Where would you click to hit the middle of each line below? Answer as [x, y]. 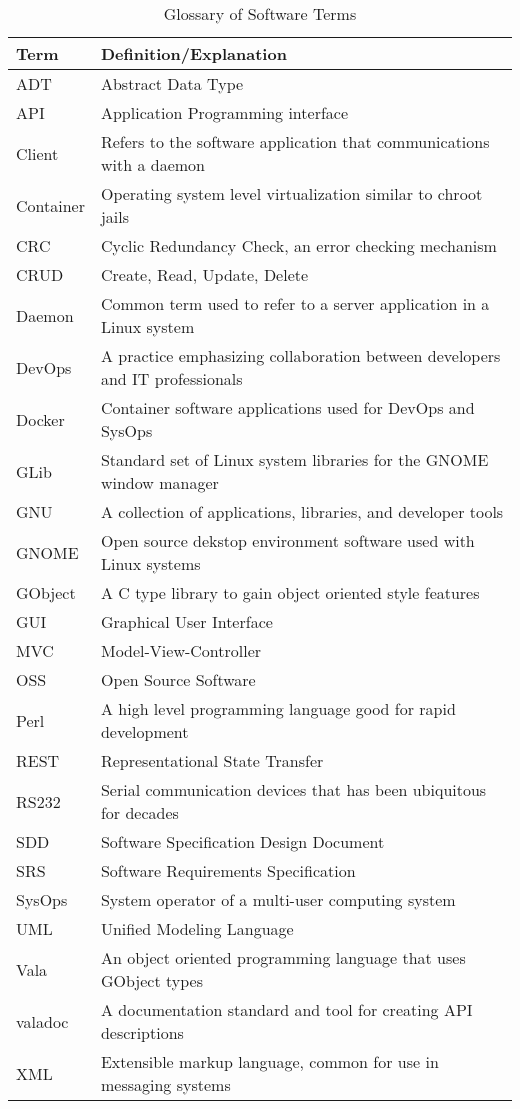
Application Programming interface [224, 112]
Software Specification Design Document [242, 841]
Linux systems [150, 563]
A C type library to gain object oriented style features [290, 592]
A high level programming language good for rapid [278, 708]
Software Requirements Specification [228, 870]
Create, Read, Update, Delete [204, 274]
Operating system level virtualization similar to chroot [291, 193]
